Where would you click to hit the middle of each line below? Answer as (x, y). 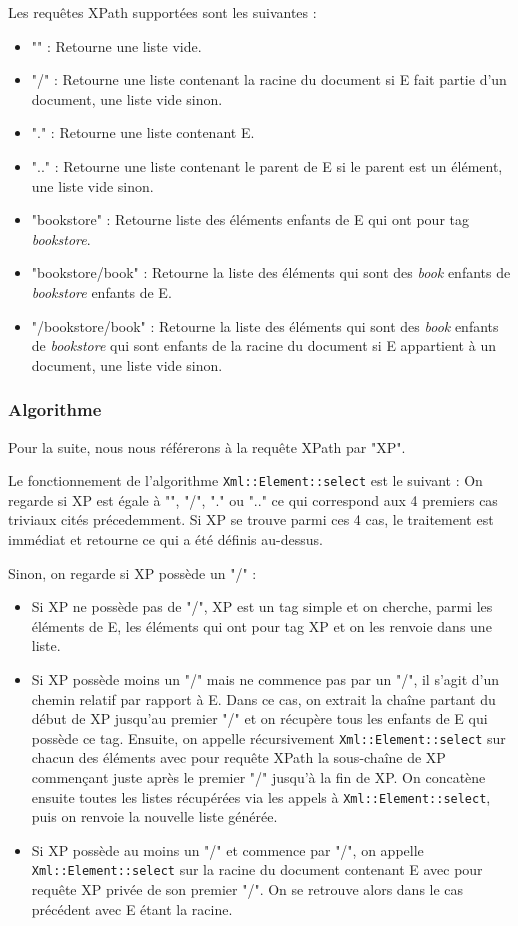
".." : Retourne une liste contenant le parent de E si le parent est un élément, (267, 165)
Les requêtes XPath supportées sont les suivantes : (162, 12)
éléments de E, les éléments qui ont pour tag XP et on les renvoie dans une (261, 625)
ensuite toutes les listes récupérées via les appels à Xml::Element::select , (261, 796)
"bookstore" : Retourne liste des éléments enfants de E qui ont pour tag (250, 219)
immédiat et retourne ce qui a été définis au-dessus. (165, 538)
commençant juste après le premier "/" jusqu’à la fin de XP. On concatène (258, 776)
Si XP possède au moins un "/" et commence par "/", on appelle (227, 849)
